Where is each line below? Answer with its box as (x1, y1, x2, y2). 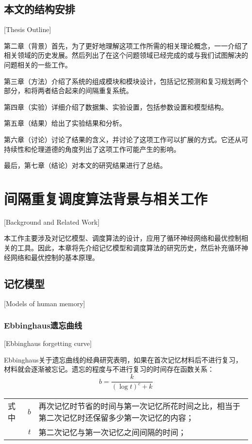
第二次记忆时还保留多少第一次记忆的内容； (38, 412, 194, 424)
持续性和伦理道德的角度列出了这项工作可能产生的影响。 (4, 144, 180, 154)
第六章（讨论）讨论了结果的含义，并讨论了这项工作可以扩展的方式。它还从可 (4, 134, 248, 144)
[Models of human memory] (4, 298, 85, 309)
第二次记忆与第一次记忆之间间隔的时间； (38, 427, 186, 438)
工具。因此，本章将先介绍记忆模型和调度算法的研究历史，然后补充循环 (17, 243, 241, 253)
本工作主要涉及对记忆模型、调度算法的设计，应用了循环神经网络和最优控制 (4, 233, 241, 243)
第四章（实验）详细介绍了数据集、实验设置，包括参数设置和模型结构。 (4, 101, 228, 112)
